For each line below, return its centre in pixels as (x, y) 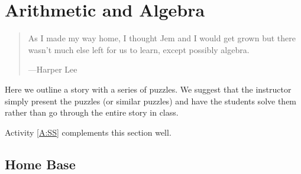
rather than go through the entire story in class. (92, 112)
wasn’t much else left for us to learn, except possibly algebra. (139, 49)
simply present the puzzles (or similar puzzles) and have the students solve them (151, 101)
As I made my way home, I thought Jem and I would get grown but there (162, 38)
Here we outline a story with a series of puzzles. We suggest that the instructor (148, 89)
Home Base (40, 164)
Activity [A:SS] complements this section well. (88, 132)
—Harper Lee (53, 69)
